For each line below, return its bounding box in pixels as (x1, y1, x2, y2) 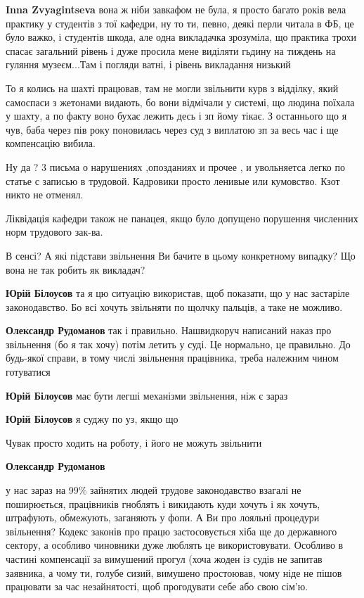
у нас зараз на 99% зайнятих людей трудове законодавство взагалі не (6, 483, 301, 497)
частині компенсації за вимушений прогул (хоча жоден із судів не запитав (6, 552, 323, 566)
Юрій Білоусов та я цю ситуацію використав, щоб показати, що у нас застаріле (6, 286, 350, 300)
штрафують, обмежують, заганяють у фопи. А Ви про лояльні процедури (6, 510, 320, 525)
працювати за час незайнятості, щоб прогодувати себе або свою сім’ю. (6, 579, 308, 594)
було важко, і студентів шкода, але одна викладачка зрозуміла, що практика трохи (6, 30, 356, 44)
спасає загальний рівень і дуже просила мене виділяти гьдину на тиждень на (6, 43, 336, 58)
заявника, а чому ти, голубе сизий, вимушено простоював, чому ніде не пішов (6, 565, 342, 580)
